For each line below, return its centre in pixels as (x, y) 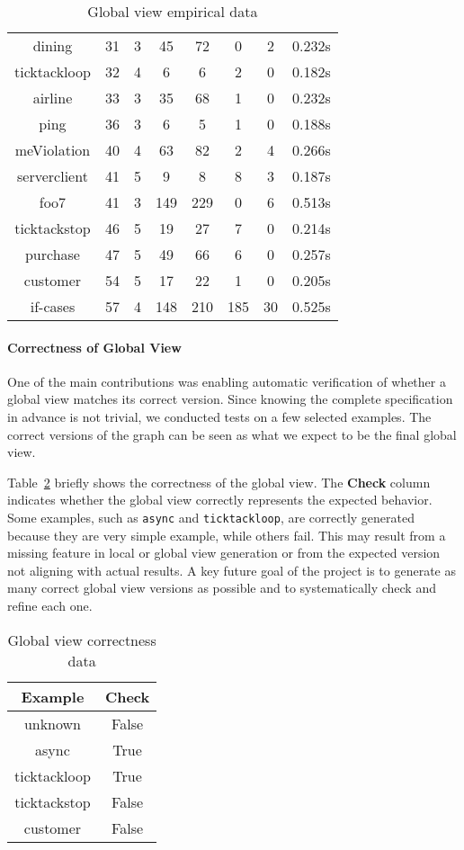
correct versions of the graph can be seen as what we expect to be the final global (232, 434)
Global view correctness (82, 640)
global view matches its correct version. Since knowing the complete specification (230, 399)
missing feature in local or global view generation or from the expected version (224, 553)
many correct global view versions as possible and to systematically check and (222, 588)
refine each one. (50, 605)
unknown (53, 723)
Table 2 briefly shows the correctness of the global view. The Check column (219, 482)
